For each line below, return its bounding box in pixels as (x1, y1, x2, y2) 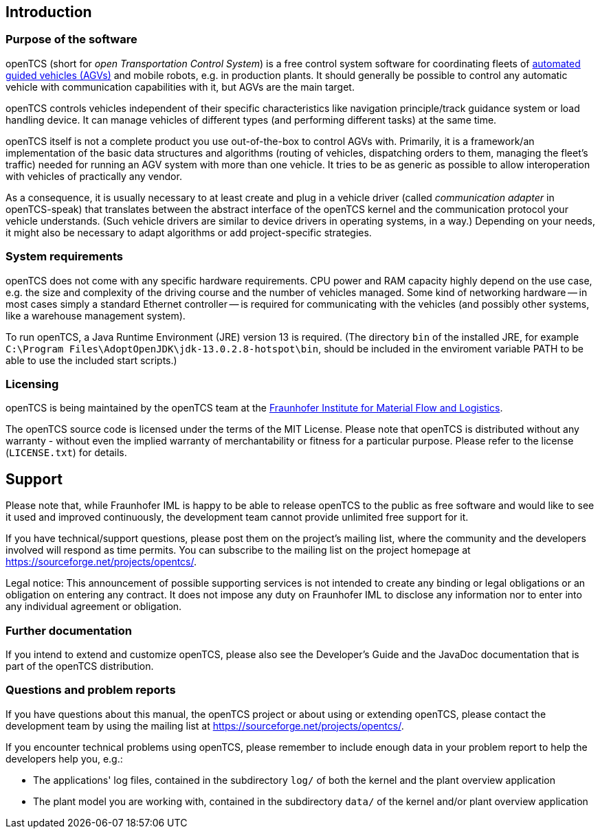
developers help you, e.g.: (5, 752, 123, 765)
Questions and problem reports (5, 683, 176, 697)
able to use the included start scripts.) (5, 354, 177, 366)
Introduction (5, 3, 92, 21)
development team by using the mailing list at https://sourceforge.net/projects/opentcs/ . (5, 719, 404, 732)
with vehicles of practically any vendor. (5, 170, 182, 182)
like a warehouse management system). (5, 309, 186, 322)
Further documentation (5, 623, 132, 638)
